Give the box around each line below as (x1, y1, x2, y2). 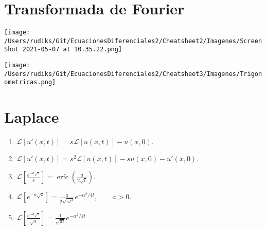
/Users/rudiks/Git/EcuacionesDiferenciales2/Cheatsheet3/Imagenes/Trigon (4, 70, 262, 78)
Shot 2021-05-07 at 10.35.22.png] (4, 46, 122, 53)
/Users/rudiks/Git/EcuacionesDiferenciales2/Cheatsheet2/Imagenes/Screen (4, 37, 262, 45)
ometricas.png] (4, 79, 56, 86)
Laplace (4, 106, 59, 127)
